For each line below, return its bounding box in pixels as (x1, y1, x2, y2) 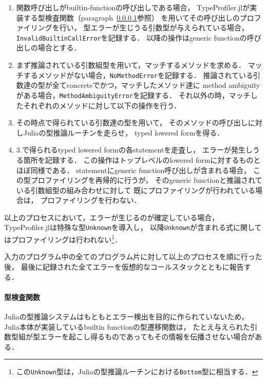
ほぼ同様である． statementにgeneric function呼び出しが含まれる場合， (16, 164, 251, 175)
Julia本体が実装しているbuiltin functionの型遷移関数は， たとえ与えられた (4, 321, 251, 332)
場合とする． (37, 42, 81, 53)
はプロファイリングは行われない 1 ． (4, 233, 122, 244)
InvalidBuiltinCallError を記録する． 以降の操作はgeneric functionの (16, 32, 247, 43)
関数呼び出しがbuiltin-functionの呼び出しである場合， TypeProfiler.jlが (16, 2, 250, 12)
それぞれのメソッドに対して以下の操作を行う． (23, 100, 181, 110)
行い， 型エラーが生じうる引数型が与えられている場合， (59, 22, 249, 33)
